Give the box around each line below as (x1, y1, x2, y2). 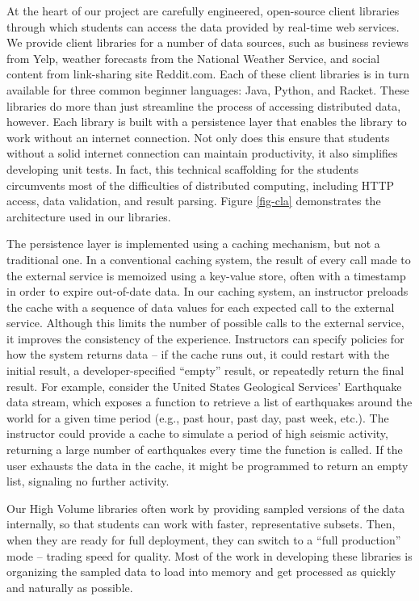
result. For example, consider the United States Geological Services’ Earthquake (6, 377, 402, 394)
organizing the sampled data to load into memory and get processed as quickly (6, 563, 396, 580)
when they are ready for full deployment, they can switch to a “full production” (6, 532, 401, 548)
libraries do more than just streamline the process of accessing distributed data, (6, 97, 401, 114)
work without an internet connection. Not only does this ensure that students (6, 128, 390, 145)
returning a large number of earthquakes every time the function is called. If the (6, 441, 403, 458)
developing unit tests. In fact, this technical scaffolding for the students (6, 160, 359, 177)
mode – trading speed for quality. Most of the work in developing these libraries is (6, 547, 413, 564)
